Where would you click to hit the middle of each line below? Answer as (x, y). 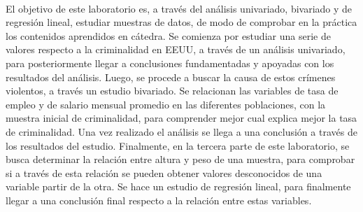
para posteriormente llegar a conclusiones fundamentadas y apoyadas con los (170, 63)
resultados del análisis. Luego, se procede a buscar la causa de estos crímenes (171, 77)
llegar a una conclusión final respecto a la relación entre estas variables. (159, 200)
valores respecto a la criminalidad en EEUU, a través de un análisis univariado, (176, 49)
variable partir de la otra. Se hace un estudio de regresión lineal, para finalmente (178, 186)
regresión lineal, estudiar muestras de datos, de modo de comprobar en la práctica (181, 22)
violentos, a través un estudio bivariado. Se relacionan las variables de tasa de (172, 91)
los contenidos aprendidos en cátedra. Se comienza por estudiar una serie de (168, 35)
